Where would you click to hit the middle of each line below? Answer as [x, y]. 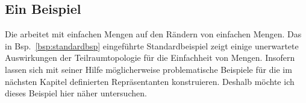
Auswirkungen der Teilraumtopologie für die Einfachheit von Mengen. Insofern [150, 58]
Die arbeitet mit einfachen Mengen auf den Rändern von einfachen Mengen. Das [153, 34]
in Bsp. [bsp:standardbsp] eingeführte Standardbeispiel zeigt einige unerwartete [152, 45]
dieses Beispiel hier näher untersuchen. [76, 93]
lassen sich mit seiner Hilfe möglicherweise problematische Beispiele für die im [148, 69]
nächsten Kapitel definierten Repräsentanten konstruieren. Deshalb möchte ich [150, 81]
